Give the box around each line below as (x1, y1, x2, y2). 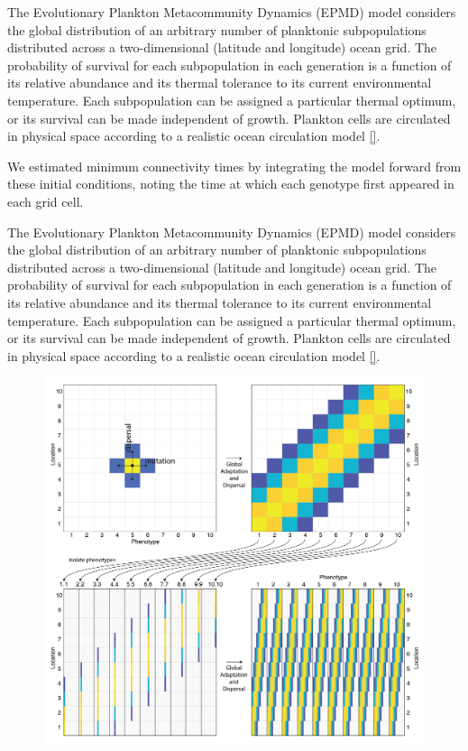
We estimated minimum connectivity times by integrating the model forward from (7, 156, 462, 175)
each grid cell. (7, 191, 84, 210)
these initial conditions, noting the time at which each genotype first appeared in (7, 174, 454, 193)
